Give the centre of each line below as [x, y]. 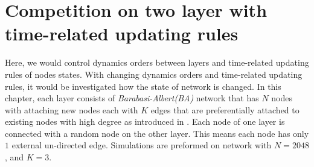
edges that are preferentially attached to [225, 109]
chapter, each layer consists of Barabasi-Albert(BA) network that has [132, 98]
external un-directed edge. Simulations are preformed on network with [142, 145]
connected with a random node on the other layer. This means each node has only [157, 133]
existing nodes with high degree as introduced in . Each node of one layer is [145, 121]
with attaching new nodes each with [72, 109]
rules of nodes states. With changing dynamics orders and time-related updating [154, 74]
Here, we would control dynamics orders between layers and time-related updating [157, 62]
